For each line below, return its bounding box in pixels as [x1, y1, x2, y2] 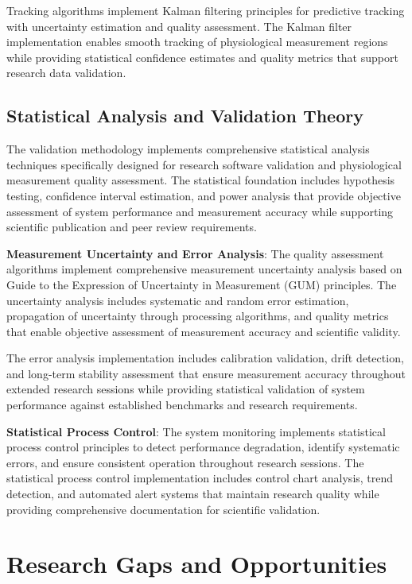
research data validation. [6, 64, 126, 81]
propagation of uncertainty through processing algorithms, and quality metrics [6, 307, 389, 324]
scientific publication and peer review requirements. [6, 219, 257, 235]
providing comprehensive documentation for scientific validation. [6, 501, 321, 517]
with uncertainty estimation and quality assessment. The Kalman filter [6, 17, 352, 34]
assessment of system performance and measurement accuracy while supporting [6, 203, 394, 219]
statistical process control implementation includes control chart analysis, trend [6, 470, 394, 486]
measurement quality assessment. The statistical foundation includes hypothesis [6, 172, 395, 188]
